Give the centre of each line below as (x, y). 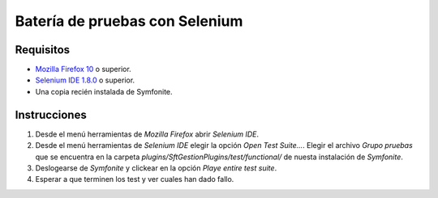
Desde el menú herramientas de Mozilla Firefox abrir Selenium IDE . (147, 134)
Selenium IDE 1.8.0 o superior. (85, 80)
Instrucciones (51, 114)
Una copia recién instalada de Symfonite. (104, 91)
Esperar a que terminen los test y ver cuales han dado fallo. (135, 179)
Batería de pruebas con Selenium (129, 21)
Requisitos (43, 50)
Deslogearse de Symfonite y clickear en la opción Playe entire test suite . (156, 168)
